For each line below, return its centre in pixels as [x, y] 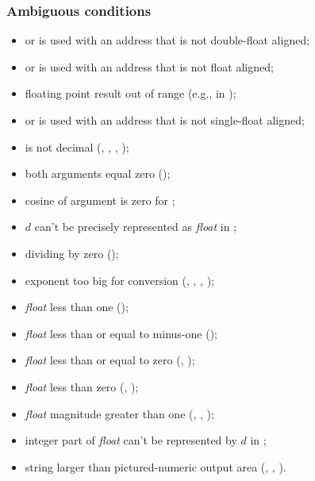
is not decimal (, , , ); [77, 146]
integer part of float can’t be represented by [131, 440]
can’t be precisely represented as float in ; [136, 227]
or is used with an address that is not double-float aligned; [167, 40]
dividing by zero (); [72, 253]
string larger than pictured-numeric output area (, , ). [156, 466]
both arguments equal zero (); [98, 173]
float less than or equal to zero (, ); [110, 360]
